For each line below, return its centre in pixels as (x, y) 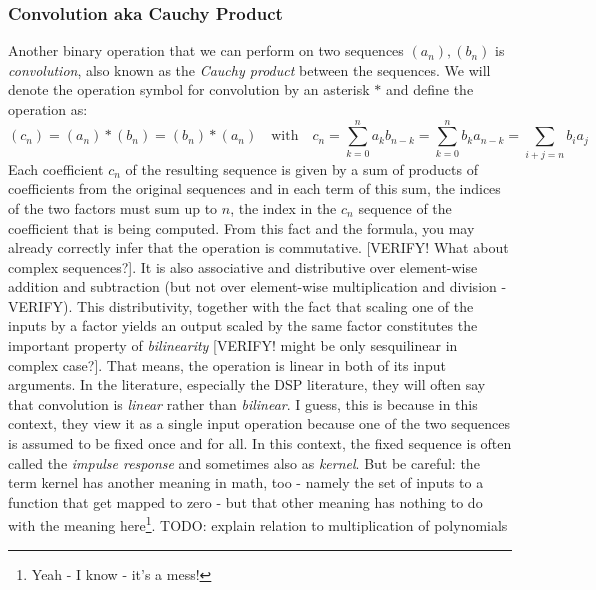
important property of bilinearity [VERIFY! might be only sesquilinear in (233, 345)
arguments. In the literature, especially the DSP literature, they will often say (247, 384)
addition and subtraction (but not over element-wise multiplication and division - (257, 286)
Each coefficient (56, 168)
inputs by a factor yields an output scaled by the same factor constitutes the (243, 325)
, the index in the (283, 207)
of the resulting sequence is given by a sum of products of (301, 168)
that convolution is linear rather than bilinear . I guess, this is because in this (243, 403)
